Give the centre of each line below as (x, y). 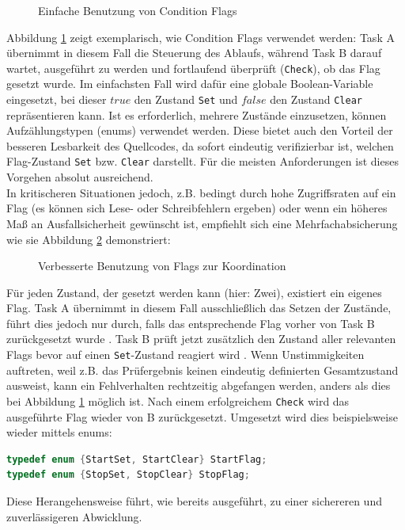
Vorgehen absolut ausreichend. (80, 177)
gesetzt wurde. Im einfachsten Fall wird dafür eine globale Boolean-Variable (190, 84)
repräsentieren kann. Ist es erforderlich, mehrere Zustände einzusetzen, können (197, 114)
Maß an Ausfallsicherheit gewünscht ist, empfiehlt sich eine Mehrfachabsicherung (202, 223)
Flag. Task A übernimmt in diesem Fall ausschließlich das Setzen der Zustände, (199, 308)
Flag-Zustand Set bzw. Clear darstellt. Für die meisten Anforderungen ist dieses (202, 161)
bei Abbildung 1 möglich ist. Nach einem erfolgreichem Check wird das (178, 400)
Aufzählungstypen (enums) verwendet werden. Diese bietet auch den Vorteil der (200, 130)
